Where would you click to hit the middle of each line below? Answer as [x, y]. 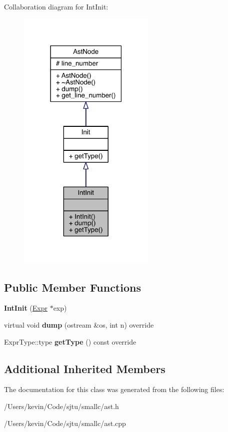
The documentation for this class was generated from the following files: [114, 389]
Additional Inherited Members [85, 368]
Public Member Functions [72, 287]
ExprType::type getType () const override [70, 341]
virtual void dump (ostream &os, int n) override [79, 324]
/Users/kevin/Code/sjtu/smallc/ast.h [61, 406]
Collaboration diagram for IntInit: [56, 6]
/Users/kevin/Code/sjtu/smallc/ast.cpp [65, 423]
